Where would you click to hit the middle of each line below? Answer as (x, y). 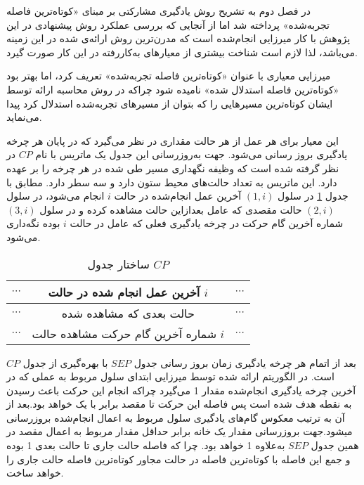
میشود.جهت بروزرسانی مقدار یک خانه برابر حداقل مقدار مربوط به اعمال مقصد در (180, 431)
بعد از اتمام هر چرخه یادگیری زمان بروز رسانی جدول (245, 362)
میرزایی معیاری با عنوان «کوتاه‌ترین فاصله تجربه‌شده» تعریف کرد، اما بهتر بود (169, 76)
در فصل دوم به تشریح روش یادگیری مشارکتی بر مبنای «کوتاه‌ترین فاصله (159, 11)
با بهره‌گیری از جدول (65, 362)
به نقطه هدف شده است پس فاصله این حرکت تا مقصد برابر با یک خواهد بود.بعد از (179, 404)
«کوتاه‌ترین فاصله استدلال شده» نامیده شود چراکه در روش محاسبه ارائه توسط (173, 89)
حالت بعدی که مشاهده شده (128, 313)
